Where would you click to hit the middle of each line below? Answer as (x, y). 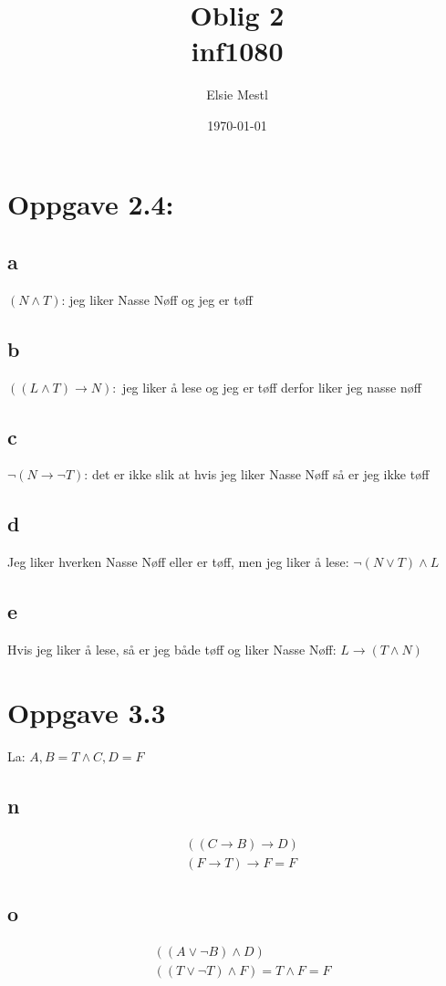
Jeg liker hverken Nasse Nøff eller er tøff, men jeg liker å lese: (178, 562)
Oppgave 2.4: (91, 203)
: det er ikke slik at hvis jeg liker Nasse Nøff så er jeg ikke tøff (257, 474)
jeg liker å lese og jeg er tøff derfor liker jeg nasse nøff (272, 387)
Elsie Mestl (237, 94)
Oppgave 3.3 (87, 712)
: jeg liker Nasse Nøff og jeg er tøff (157, 299)
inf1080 (237, 51)
